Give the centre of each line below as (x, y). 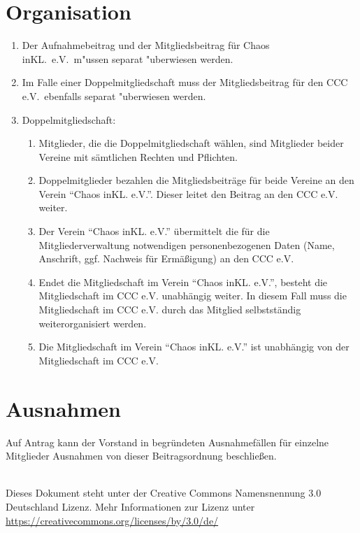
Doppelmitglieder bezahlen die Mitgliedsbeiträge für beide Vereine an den (196, 180)
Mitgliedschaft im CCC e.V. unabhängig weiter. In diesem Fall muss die (193, 296)
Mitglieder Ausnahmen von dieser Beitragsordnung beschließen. (141, 456)
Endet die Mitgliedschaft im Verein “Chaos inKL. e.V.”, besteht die (183, 282)
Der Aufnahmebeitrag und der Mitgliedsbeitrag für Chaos (146, 45)
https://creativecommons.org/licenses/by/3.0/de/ (112, 520)
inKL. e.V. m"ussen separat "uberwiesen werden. (128, 58)
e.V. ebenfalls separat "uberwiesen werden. (114, 95)
